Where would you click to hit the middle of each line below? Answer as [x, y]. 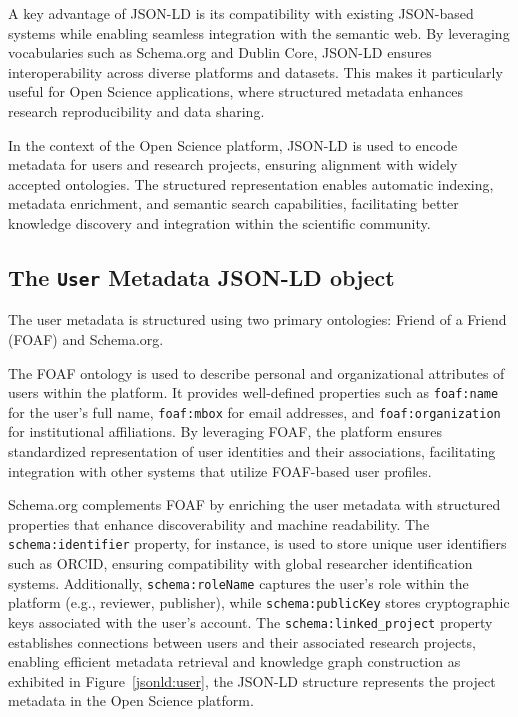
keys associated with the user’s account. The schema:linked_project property [250, 621]
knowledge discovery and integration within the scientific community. [219, 222]
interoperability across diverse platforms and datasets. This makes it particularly [255, 71]
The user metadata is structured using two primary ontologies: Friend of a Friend [257, 319]
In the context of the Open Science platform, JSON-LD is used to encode [233, 144]
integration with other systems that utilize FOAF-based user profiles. [220, 470]
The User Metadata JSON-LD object [201, 276]
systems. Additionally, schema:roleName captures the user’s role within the [238, 582]
